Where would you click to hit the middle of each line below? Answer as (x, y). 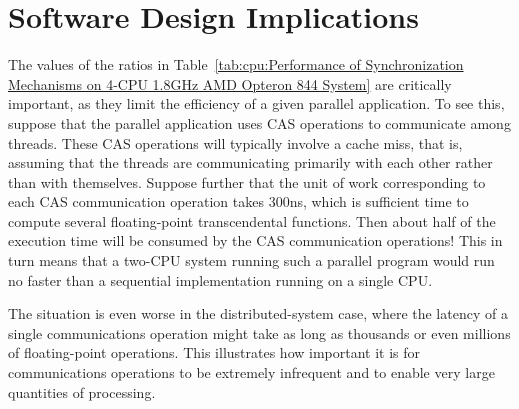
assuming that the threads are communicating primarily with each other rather (250, 162)
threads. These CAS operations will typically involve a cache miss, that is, (235, 142)
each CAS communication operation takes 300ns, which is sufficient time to (238, 201)
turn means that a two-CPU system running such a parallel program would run (251, 260)
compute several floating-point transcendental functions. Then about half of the (252, 220)
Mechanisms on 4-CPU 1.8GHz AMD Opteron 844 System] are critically (230, 83)
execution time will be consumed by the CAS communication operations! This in (255, 240)
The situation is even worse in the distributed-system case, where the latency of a (258, 313)
